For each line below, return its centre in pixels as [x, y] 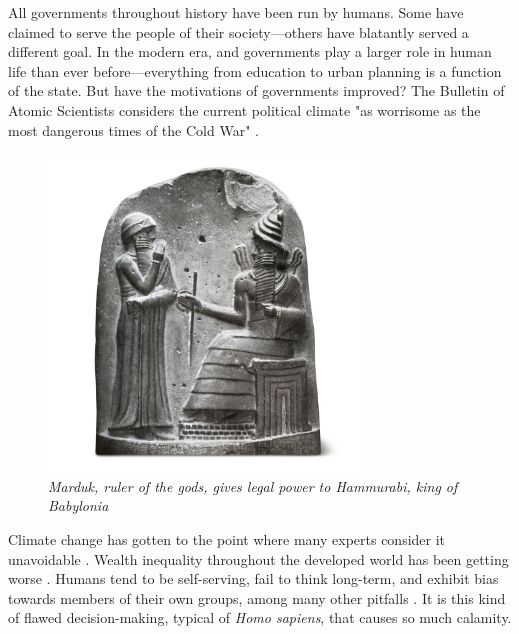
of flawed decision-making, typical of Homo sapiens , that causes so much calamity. [260, 617]
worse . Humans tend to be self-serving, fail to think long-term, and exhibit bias [253, 578]
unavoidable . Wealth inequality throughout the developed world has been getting [258, 558]
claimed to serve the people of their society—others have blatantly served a [238, 31]
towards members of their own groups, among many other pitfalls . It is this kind [257, 597]
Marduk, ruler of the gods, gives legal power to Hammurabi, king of [253, 485]
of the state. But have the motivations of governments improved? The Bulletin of [256, 90]
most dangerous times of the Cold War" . [133, 129]
